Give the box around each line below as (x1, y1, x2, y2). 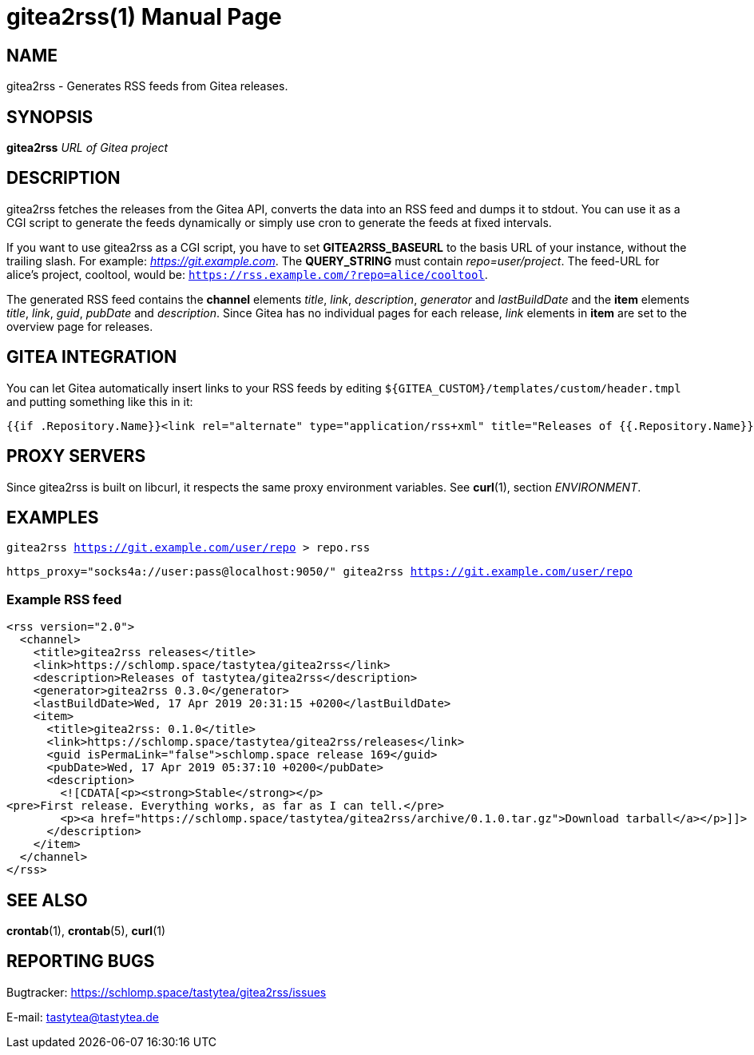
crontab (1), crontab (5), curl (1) (6, 923, 166, 938)
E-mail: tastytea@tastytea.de (6, 1009, 159, 1024)
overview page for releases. (6, 319, 153, 333)
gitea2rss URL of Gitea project (6, 141, 169, 155)
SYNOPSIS (6, 106, 93, 127)
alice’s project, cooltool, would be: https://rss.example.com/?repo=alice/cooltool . (6, 267, 488, 281)
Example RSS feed (6, 591, 122, 607)
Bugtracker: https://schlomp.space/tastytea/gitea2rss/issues (6, 985, 327, 999)
